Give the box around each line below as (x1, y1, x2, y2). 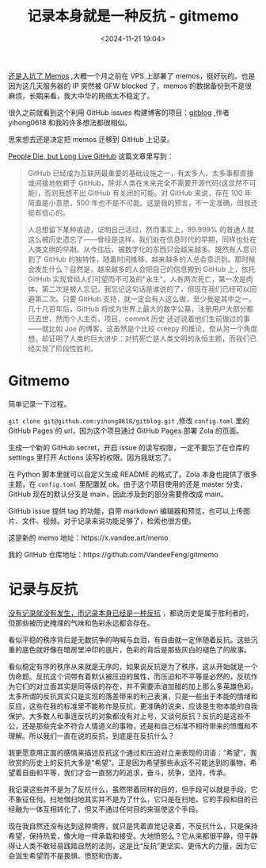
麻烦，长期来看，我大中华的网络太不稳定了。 (8, 90, 154, 100)
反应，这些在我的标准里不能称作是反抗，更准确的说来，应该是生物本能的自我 (8, 701, 258, 710)
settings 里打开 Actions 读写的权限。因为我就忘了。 (8, 453, 176, 462)
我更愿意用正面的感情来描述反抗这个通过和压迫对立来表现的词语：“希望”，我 (8, 748, 257, 757)
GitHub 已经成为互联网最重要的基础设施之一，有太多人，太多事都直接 (27, 168, 254, 178)
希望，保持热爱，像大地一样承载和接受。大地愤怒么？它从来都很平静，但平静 (8, 831, 258, 840)
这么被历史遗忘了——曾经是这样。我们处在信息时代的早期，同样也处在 (27, 235, 257, 244)
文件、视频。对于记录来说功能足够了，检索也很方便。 (21, 516, 196, 526)
